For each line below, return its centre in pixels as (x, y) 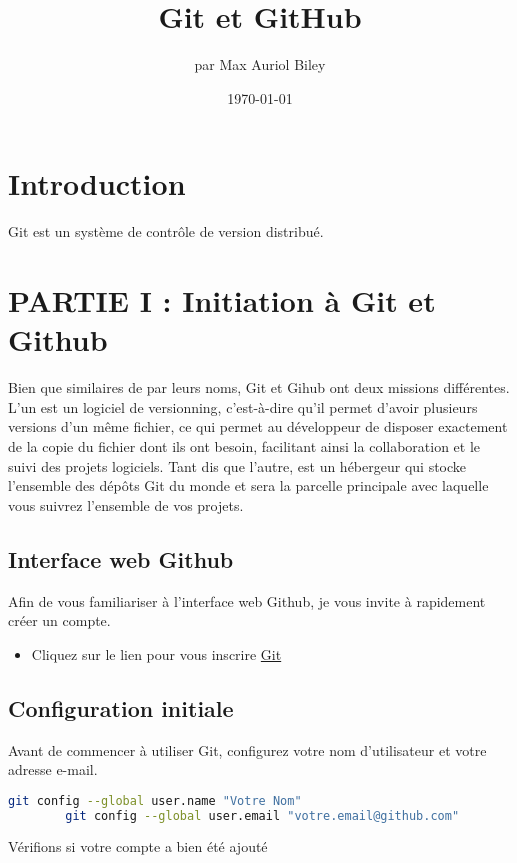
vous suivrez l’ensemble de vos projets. (126, 504)
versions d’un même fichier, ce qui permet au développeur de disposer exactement (258, 426)
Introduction (97, 183)
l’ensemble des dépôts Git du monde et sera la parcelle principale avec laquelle (248, 485)
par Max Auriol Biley (260, 64)
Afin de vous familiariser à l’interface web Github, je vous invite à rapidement (247, 600)
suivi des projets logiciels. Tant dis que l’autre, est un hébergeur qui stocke (237, 465)
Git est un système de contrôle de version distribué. (166, 231)
